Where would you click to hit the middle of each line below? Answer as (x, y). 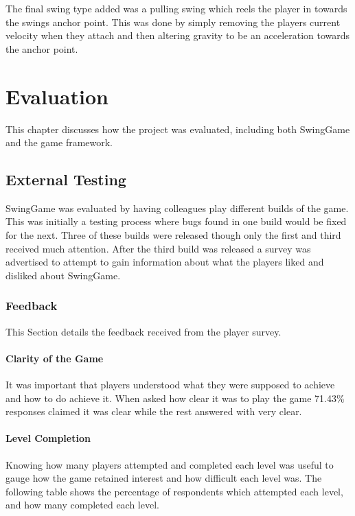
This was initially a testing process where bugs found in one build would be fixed (176, 221)
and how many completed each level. (82, 505)
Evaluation (57, 96)
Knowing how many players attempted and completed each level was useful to (170, 464)
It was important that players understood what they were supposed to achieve (170, 385)
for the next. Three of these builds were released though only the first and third (173, 235)
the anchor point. (42, 48)
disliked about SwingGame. (63, 275)
